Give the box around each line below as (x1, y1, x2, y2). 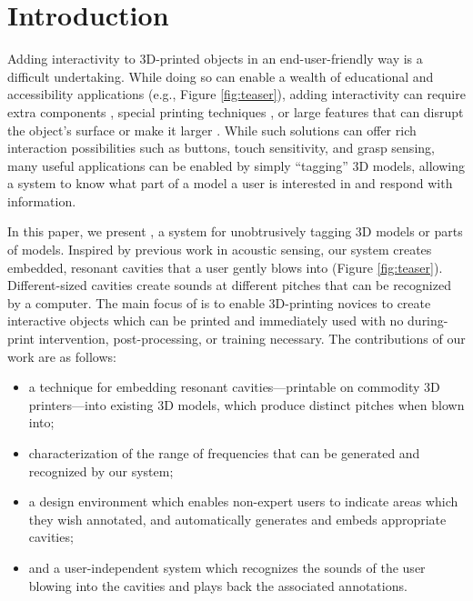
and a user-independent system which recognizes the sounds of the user (28, 557, 426, 576)
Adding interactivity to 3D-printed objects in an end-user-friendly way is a (7, 49, 423, 68)
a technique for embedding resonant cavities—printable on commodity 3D (28, 377, 440, 396)
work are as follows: (7, 346, 116, 366)
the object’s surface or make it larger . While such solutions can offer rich (7, 120, 417, 139)
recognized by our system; (28, 461, 174, 480)
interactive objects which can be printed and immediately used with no (7, 311, 404, 330)
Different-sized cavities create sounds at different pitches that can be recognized (7, 275, 451, 295)
